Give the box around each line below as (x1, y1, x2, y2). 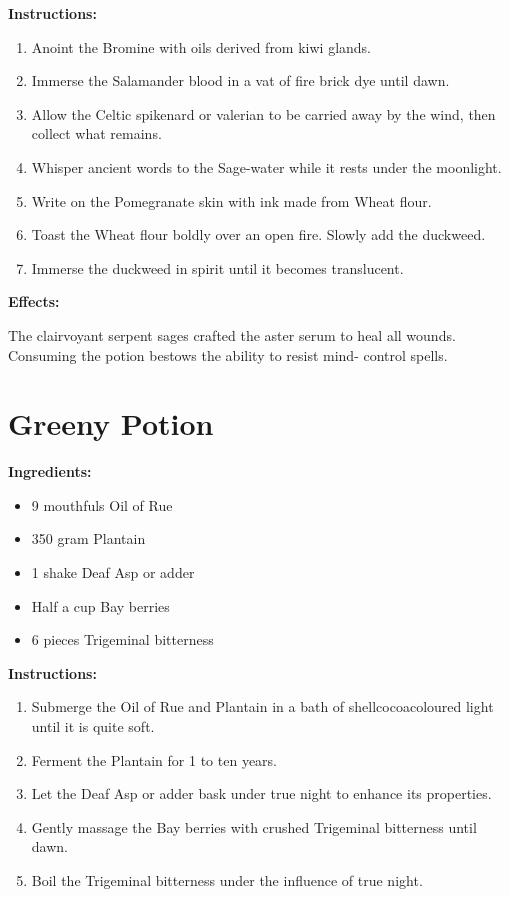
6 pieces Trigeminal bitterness (31, 629, 214, 650)
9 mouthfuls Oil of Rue (31, 494, 173, 515)
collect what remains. (31, 123, 162, 144)
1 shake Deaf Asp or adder (31, 562, 195, 583)
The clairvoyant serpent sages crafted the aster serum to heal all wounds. (8, 324, 456, 345)
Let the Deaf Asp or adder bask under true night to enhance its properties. (31, 783, 492, 804)
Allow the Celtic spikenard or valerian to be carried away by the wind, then (31, 103, 496, 124)
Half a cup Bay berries (31, 595, 170, 616)
